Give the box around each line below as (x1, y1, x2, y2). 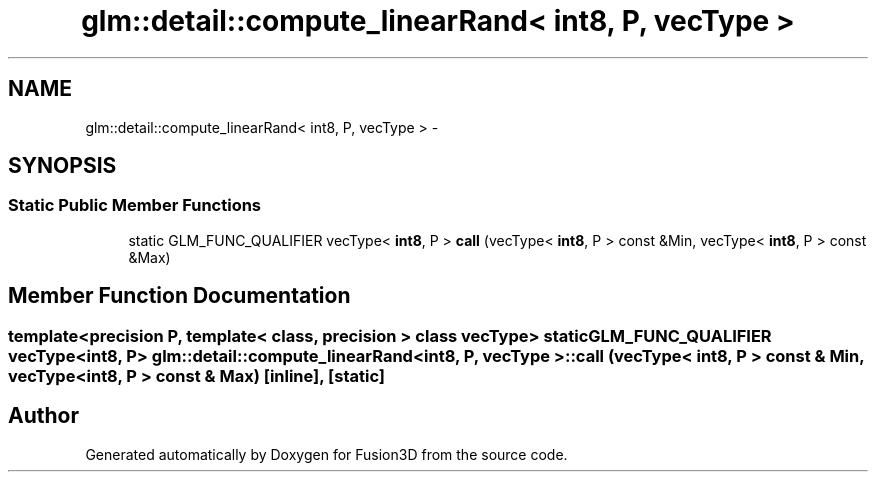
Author (8, 403, 79, 429)
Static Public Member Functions (8, 195, 262, 216)
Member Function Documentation (8, 283, 351, 309)
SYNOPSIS (8, 153, 117, 179)
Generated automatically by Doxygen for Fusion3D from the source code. (85, 445, 568, 463)
